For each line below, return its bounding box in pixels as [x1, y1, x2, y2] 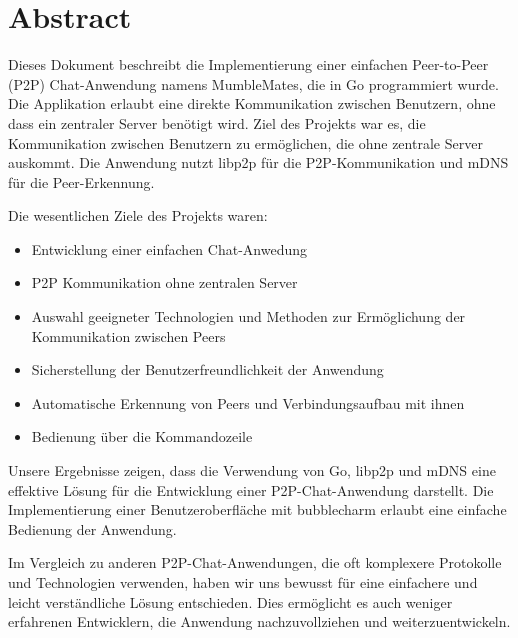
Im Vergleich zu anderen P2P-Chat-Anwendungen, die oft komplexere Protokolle [8, 552, 502, 573]
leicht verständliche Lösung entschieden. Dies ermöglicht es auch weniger [8, 591, 453, 612]
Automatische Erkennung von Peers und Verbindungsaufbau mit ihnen [31, 392, 465, 413]
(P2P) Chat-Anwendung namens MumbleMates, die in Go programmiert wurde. [8, 73, 499, 94]
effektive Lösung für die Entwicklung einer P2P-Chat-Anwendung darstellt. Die [8, 479, 494, 500]
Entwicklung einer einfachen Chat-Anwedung [31, 238, 307, 259]
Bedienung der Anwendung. [8, 518, 177, 539]
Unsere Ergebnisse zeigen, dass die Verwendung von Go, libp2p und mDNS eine [8, 460, 496, 481]
